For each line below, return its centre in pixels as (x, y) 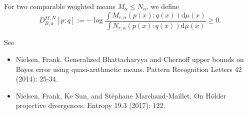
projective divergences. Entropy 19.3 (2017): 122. (90, 105)
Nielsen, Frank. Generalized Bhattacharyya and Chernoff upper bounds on (130, 59)
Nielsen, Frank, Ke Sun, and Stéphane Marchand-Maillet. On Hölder (121, 95)
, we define (163, 6)
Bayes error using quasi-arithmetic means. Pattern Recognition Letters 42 (129, 69)
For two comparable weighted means (60, 6)
